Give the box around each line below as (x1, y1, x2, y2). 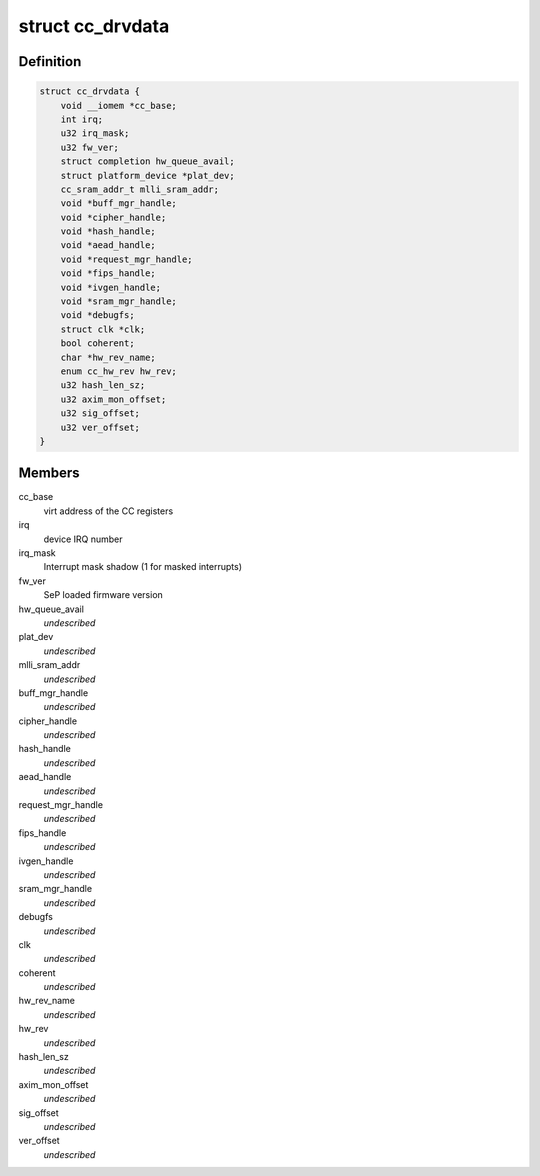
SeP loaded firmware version (43, 589, 164, 601)
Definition (18, 53, 82, 70)
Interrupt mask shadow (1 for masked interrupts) (43, 561, 243, 573)
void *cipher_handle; (60, 211, 167, 223)
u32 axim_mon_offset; (60, 393, 167, 405)
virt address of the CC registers (43, 505, 174, 517)
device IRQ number (43, 533, 124, 545)
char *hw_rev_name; (60, 351, 157, 363)
